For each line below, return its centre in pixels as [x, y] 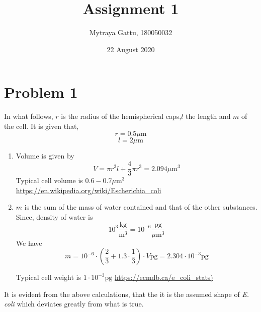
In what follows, [29, 116]
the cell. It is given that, [41, 126]
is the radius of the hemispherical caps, [121, 116]
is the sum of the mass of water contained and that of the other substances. [141, 207]
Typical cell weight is [48, 277]
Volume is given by [45, 156]
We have [29, 243]
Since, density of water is [54, 216]
